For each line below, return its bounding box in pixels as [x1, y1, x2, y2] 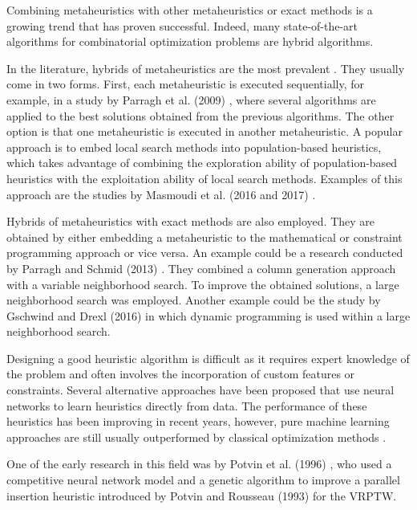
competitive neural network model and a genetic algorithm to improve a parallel [6, 471, 400, 488]
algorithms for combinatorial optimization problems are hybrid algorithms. [6, 33, 374, 50]
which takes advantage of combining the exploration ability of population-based [6, 154, 398, 171]
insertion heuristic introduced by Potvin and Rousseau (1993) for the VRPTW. [6, 487, 397, 504]
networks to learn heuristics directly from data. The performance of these [6, 397, 367, 414]
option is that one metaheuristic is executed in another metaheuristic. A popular [6, 123, 403, 140]
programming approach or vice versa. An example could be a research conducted [6, 244, 403, 261]
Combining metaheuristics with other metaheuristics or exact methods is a [6, 2, 373, 18]
